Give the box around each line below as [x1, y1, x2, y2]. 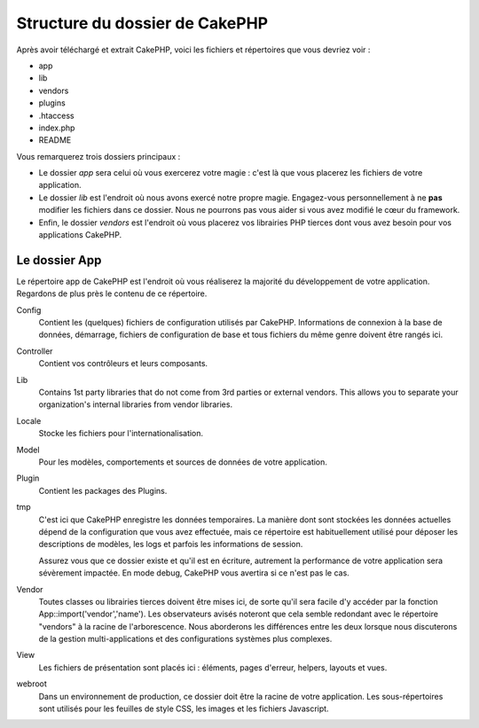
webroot [16, 678, 48, 689]
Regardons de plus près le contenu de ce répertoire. [16, 288, 208, 299]
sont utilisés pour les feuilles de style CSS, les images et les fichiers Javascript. [38, 703, 329, 714]
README [38, 135, 72, 145]
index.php [38, 122, 75, 133]
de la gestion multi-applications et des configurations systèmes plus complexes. [38, 634, 333, 645]
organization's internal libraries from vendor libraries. [38, 399, 233, 410]
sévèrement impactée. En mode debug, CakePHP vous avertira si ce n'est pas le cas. [38, 568, 349, 578]
